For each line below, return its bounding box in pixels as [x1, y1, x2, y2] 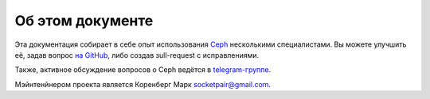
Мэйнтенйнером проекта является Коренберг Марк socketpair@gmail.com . [14, 79, 271, 89]
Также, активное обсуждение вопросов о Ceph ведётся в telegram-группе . [14, 65, 271, 74]
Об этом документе [14, 12, 154, 29]
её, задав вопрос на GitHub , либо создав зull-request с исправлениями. [14, 50, 260, 59]
